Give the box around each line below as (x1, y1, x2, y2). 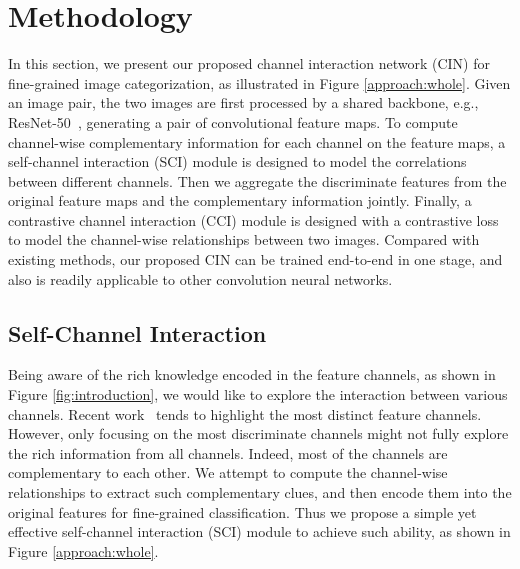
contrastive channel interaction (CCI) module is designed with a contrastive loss (8, 209, 499, 230)
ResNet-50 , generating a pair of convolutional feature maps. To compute (8, 111, 458, 132)
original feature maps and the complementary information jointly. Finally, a (8, 190, 472, 211)
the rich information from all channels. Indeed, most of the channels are (8, 442, 448, 463)
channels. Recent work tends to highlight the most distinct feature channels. (8, 403, 482, 424)
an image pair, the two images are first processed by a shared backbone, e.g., (8, 92, 479, 113)
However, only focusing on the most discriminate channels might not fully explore (8, 423, 509, 444)
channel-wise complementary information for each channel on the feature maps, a (8, 131, 506, 152)
